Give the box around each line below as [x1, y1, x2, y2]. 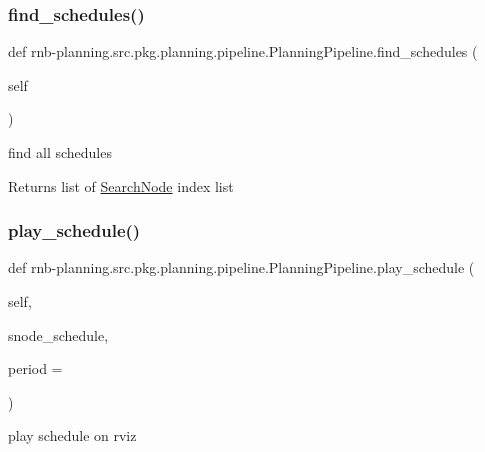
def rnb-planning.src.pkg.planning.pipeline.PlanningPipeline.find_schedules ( [8, 41, 478, 62]
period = [8, 358, 63, 379]
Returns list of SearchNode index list [8, 175, 234, 196]
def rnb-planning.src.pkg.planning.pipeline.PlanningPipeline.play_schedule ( [8, 257, 475, 278]
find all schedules [8, 142, 112, 162]
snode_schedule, [8, 324, 109, 345]
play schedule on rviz [8, 425, 137, 446]
